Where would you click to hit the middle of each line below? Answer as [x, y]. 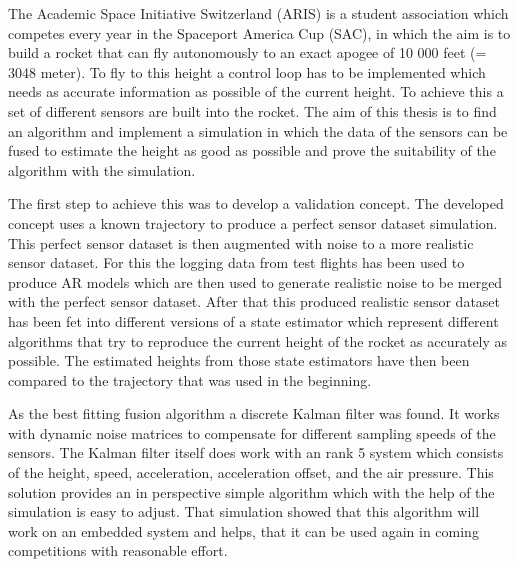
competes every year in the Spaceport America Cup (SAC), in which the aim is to [259, 32]
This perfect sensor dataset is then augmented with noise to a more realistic [241, 242]
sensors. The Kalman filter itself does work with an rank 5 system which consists [256, 452]
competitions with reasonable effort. [118, 550]
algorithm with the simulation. [102, 169]
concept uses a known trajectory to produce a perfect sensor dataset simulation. [253, 222]
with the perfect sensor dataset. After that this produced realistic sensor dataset [254, 301]
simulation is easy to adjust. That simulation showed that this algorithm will [244, 511]
